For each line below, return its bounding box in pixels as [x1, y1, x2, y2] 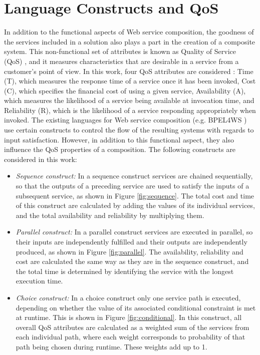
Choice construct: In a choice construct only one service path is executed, [16, 292, 241, 302]
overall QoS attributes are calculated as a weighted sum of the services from [16, 321, 249, 332]
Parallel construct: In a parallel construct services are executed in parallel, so [16, 226, 253, 237]
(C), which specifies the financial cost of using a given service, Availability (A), [4, 85, 246, 95]
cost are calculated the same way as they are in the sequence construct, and [16, 256, 249, 266]
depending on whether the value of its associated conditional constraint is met [16, 302, 256, 312]
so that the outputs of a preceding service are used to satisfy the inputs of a [16, 180, 249, 191]
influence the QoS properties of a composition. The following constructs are [4, 144, 236, 154]
